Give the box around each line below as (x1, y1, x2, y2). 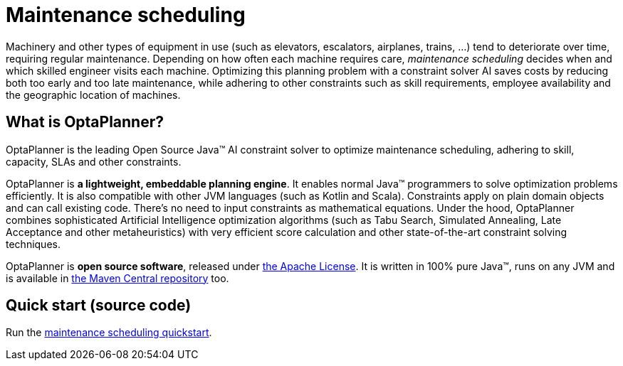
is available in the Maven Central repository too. (6, 271, 229, 284)
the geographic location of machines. (6, 88, 181, 101)
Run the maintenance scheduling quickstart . (6, 326, 212, 339)
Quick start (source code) (6, 296, 192, 315)
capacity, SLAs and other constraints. (6, 155, 182, 168)
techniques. (6, 237, 61, 250)
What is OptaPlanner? (6, 113, 164, 131)
